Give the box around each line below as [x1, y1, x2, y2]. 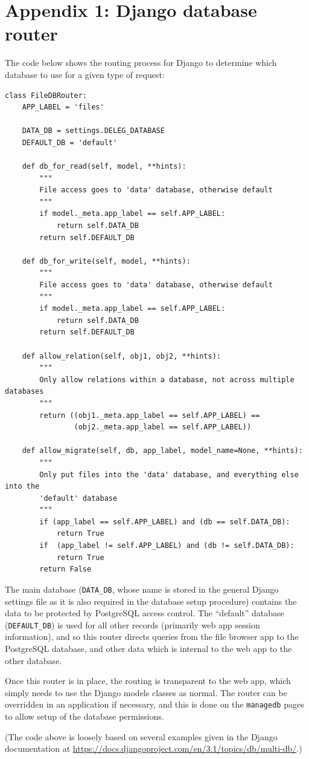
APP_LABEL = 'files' [22, 103, 104, 112]
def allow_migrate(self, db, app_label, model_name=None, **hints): [22, 446, 303, 455]
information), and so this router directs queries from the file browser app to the [5, 630, 299, 643]
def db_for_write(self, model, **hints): [22, 256, 191, 265]
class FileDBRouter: [5, 91, 88, 100]
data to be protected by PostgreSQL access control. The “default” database [5, 607, 284, 619]
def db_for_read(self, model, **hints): [22, 162, 186, 171]
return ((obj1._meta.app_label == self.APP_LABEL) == [39, 411, 260, 420]
